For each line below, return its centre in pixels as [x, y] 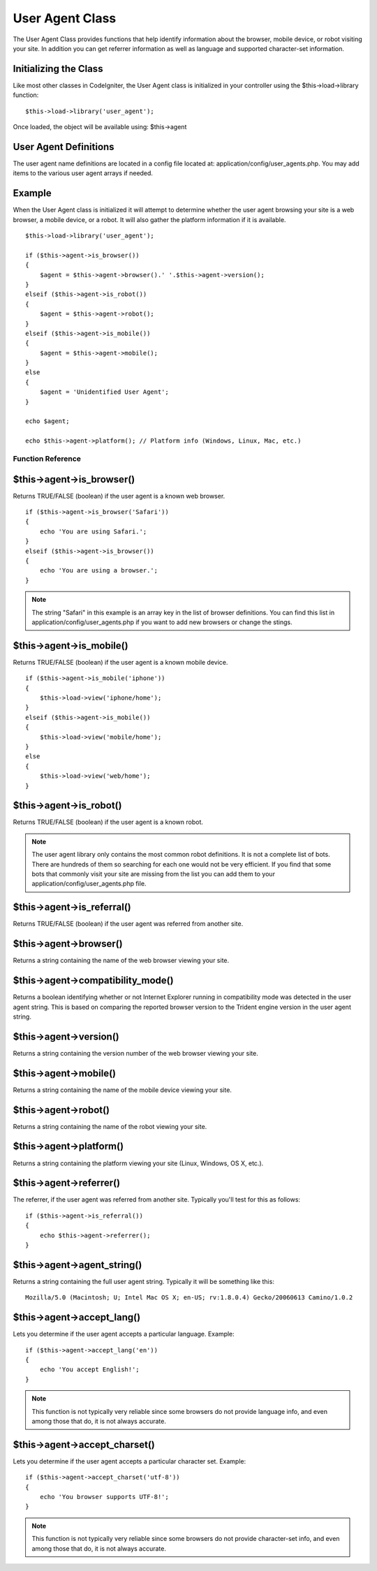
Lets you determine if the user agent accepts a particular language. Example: [124, 1334]
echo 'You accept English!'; [89, 1370]
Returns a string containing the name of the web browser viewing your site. [121, 961]
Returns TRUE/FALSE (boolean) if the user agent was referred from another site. [128, 924]
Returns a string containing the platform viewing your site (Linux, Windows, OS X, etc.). [138, 1163]
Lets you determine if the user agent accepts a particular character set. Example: [130, 1461]
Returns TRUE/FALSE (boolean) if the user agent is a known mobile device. [120, 662]
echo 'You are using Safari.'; [93, 531]
